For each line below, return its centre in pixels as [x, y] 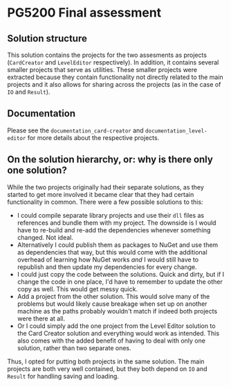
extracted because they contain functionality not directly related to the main [115, 77]
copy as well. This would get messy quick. [77, 289]
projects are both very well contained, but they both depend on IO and [107, 368]
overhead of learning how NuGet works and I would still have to [108, 259]
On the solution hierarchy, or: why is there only [110, 160]
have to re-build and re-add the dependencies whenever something [114, 230]
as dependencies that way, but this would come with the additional [112, 252]
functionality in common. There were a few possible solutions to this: [105, 202]
